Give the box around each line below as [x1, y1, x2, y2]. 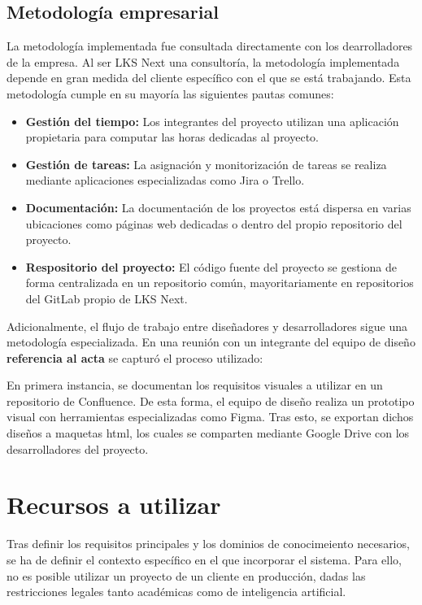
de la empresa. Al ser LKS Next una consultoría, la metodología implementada [7, 53, 400, 70]
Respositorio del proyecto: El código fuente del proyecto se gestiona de [25, 258, 397, 275]
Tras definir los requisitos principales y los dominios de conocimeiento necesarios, [7, 535, 410, 552]
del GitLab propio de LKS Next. [25, 289, 188, 307]
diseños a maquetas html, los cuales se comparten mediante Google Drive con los [7, 424, 410, 442]
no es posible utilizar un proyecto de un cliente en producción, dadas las [7, 567, 366, 584]
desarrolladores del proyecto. [7, 440, 149, 457]
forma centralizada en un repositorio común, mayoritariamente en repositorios [25, 274, 414, 291]
